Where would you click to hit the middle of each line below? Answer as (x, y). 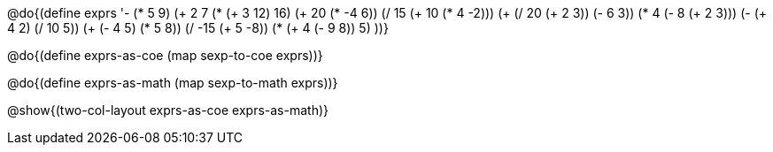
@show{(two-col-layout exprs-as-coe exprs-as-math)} (168, 110)
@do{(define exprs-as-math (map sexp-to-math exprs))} (173, 83)
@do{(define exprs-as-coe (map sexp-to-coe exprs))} (165, 55)
